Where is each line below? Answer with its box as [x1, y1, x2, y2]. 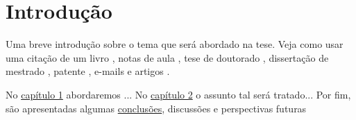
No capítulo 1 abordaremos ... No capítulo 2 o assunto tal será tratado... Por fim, [6, 87, 351, 101]
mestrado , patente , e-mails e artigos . [6, 64, 170, 78]
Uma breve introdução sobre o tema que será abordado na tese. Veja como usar [6, 37, 344, 51]
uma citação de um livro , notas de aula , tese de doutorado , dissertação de [6, 50, 329, 65]
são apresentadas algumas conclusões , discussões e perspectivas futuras [6, 101, 307, 115]
